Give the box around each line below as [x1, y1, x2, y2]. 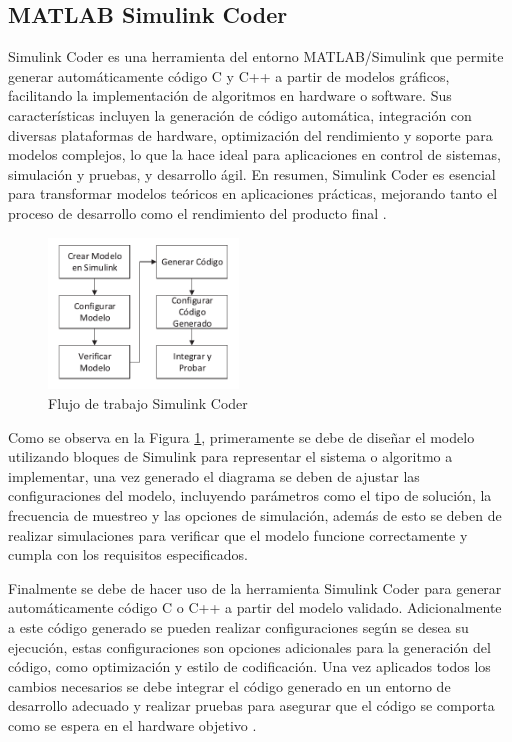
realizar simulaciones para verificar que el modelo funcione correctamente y [8, 524, 468, 545]
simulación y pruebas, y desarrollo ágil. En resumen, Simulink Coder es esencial [8, 163, 496, 184]
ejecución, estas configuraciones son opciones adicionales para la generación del [8, 636, 491, 657]
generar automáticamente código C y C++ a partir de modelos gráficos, [8, 65, 450, 86]
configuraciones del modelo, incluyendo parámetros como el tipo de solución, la [8, 485, 492, 506]
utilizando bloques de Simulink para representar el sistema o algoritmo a [8, 446, 453, 467]
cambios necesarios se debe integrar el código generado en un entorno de [8, 675, 451, 696]
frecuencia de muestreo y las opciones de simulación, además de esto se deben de [8, 505, 502, 526]
